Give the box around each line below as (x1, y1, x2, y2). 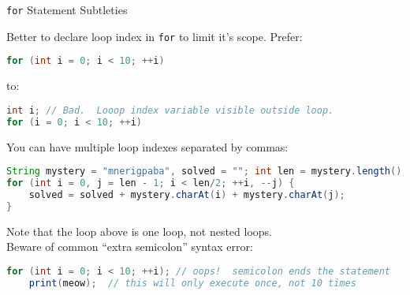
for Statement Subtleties (6, 2, 128, 17)
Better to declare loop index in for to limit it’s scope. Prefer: (6, 28, 303, 44)
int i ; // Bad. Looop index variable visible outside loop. (6, 104, 334, 116)
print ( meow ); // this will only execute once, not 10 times (28, 277, 356, 289)
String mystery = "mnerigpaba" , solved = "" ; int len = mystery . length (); (6, 166, 408, 177)
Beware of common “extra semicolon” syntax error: (6, 238, 253, 255)
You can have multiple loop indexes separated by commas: (6, 138, 289, 155)
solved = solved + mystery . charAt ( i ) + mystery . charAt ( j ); (28, 189, 345, 200)
